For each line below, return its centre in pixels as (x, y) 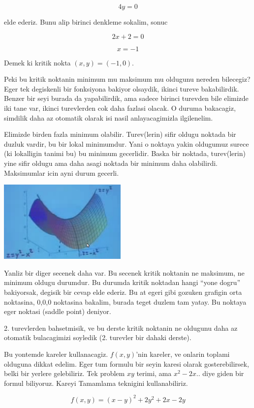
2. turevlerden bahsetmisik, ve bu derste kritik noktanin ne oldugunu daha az (121, 328)
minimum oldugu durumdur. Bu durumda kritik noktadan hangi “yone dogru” (122, 282)
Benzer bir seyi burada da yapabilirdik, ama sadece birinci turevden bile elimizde (126, 98)
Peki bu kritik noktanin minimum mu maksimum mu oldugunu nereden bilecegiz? (127, 79)
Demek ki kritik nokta (37, 62)
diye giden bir (223, 373)
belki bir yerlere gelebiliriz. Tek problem (64, 373)
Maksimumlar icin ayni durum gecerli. (62, 173)
